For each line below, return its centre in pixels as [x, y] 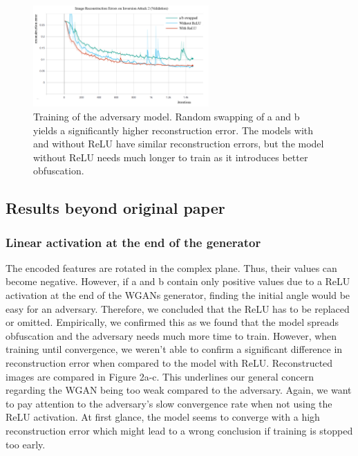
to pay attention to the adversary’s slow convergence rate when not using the [169, 403]
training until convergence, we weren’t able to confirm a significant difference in [174, 349]
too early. [26, 444]
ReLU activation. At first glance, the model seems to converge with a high [163, 417]
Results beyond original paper [115, 208]
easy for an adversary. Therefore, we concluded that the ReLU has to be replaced [178, 308]
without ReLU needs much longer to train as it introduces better [171, 157]
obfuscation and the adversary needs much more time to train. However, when [171, 335]
